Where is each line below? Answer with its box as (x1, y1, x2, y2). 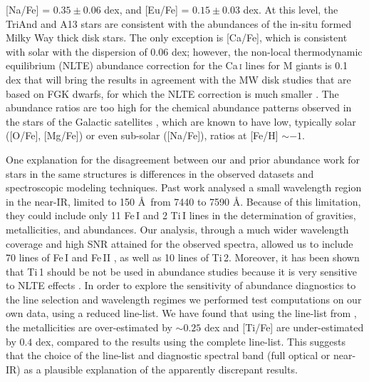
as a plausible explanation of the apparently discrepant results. (24, 361, 298, 376)
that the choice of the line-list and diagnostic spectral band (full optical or (6, 348, 331, 363)
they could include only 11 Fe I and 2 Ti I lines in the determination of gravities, (6, 208, 356, 223)
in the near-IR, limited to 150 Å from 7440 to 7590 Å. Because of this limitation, (6, 193, 361, 208)
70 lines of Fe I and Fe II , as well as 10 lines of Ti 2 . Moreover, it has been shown (6, 250, 360, 265)
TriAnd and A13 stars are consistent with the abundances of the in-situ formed (6, 16, 352, 31)
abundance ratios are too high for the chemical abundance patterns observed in (6, 100, 352, 115)
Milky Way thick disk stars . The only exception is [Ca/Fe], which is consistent (6, 30, 348, 45)
